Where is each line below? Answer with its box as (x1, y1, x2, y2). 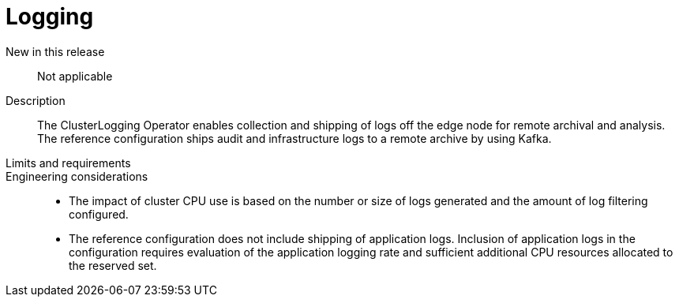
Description (6, 93, 66, 107)
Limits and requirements (6, 155, 131, 170)
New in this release (6, 44, 105, 58)
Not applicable (37, 69, 113, 83)
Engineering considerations (6, 169, 148, 183)
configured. (69, 207, 129, 221)
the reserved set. (69, 258, 157, 272)
